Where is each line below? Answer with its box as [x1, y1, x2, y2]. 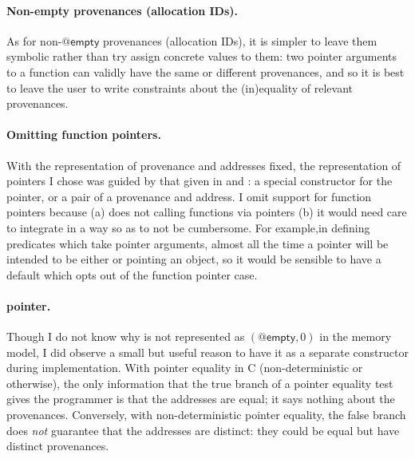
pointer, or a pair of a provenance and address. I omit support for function [6, 188, 372, 204]
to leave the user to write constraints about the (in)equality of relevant [6, 79, 353, 96]
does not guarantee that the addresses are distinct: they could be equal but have [6, 421, 400, 438]
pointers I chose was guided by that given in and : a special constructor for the [6, 172, 393, 189]
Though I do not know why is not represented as [6, 328, 245, 345]
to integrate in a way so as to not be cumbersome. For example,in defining [6, 219, 370, 235]
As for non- [6, 32, 62, 49]
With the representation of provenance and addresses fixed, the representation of [6, 156, 401, 173]
